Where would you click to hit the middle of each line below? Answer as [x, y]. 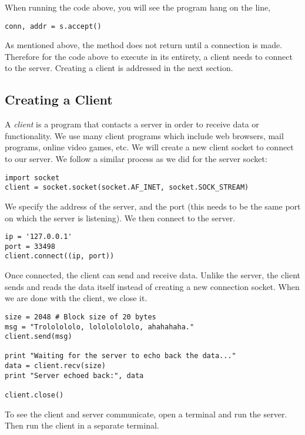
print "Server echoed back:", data [74, 375]
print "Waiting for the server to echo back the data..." [120, 356]
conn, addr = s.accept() [53, 26]
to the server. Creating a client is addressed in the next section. [119, 68]
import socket [32, 178]
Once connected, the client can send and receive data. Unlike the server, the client [153, 275]
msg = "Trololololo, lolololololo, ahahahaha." [100, 327]
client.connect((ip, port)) [60, 256]
